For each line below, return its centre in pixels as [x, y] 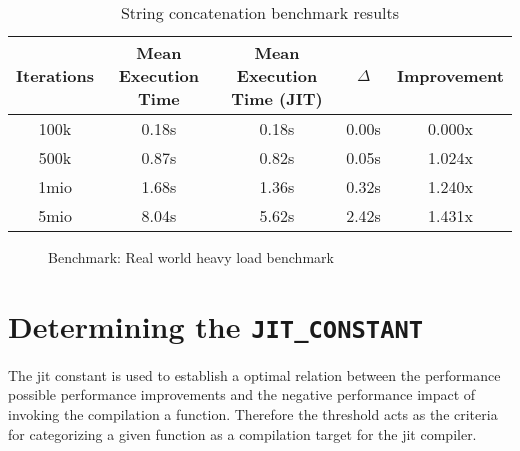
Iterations [55, 75]
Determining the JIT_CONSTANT [216, 325]
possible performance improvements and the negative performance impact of [242, 394]
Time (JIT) [277, 98]
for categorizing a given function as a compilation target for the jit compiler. [242, 433]
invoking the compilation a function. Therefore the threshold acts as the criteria [253, 414]
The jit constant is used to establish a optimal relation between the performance [254, 374]
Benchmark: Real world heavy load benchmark [191, 257]
